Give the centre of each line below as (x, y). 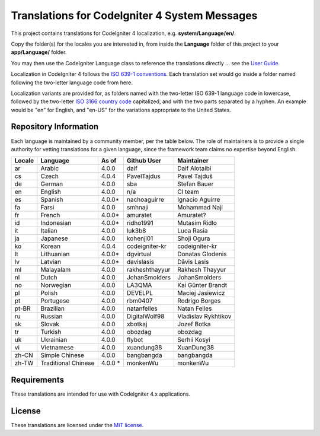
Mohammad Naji (200, 208)
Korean (51, 246)
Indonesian (56, 223)
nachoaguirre (145, 200)
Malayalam (56, 270)
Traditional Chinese (68, 363)
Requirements (38, 380)
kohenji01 (140, 238)
